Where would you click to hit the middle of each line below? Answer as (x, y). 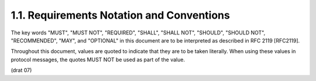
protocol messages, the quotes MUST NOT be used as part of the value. (98, 59)
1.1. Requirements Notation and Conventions (121, 15)
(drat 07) (21, 71)
